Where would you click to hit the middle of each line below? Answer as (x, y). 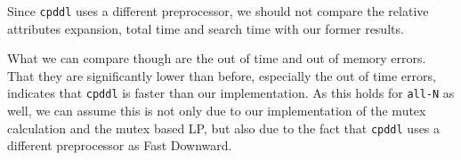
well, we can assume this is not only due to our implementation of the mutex (217, 111)
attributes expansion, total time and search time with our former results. (206, 28)
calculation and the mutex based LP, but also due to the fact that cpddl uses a (224, 128)
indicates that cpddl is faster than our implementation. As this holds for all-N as (231, 93)
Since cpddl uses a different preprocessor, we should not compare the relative (218, 11)
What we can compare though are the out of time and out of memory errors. (217, 58)
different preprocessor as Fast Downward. (120, 145)
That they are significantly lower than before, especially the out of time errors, (222, 75)
